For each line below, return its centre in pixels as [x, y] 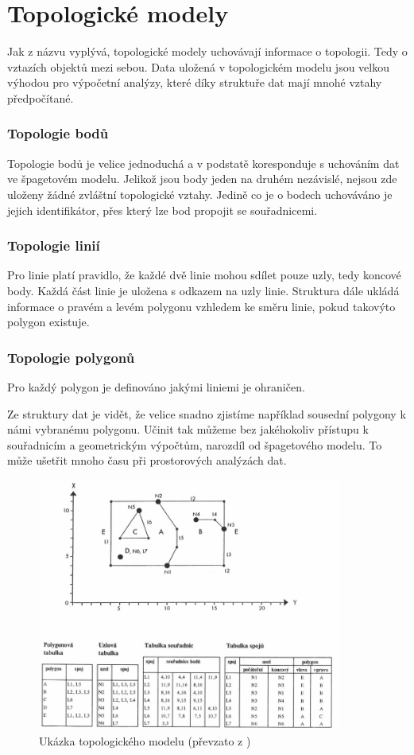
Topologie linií [54, 245]
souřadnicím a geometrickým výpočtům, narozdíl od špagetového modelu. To [195, 444]
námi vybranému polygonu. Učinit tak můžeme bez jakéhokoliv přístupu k [188, 429]
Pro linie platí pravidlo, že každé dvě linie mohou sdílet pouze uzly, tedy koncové [204, 275]
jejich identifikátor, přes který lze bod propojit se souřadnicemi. [163, 210]
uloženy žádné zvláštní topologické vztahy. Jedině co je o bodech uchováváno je [200, 194]
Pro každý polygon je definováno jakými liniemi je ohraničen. [156, 386]
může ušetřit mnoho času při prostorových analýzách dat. [147, 460]
